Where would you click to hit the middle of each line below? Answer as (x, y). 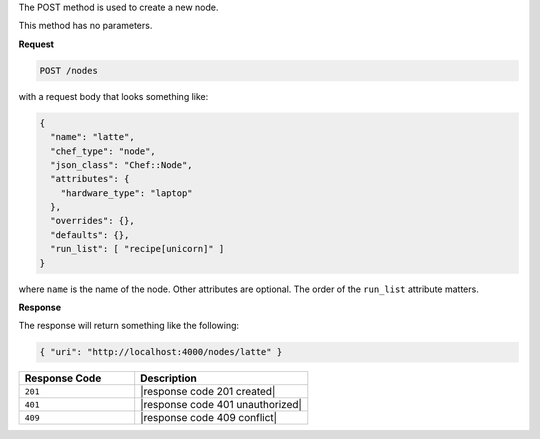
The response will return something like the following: (129, 326)
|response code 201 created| (208, 392)
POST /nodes (69, 70)
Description (168, 378)
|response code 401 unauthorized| (221, 405)
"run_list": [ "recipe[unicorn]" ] (137, 249)
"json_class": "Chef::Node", (122, 164)
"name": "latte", (92, 137)
